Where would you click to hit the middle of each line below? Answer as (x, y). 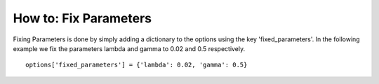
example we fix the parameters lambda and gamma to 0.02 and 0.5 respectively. (129, 48)
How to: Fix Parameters (82, 18)
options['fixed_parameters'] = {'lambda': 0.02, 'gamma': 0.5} (137, 65)
